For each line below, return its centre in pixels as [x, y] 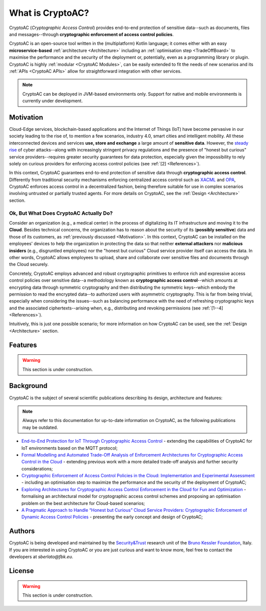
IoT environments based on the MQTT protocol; [69, 448]
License [21, 571]
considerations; [37, 468]
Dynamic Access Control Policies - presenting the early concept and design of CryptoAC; [112, 517]
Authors [22, 531]
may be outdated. [40, 427]
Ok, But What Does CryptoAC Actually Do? [61, 213]
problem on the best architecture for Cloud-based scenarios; [83, 503]
